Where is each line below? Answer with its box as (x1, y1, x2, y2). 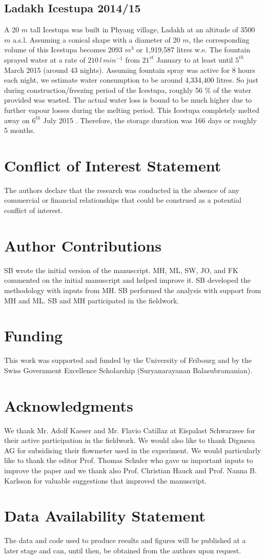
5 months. (4, 125, 35, 136)
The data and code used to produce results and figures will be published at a (4, 535, 246, 546)
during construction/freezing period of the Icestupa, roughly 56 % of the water (4, 84, 251, 95)
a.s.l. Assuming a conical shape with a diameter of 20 (12, 34, 180, 45)
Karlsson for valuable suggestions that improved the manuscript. (4, 475, 207, 486)
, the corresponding (189, 34, 250, 45)
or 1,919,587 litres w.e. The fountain (136, 44, 250, 55)
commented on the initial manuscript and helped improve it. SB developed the (4, 275, 251, 285)
